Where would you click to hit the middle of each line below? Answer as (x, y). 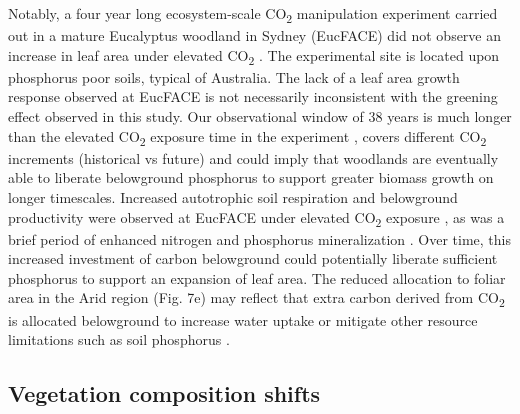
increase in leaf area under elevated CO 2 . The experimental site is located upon (254, 56)
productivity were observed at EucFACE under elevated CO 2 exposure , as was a (256, 218)
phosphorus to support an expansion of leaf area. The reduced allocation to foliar (257, 277)
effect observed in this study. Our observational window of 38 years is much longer (260, 116)
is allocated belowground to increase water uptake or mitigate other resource (243, 319)
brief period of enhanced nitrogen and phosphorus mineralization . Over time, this (259, 238)
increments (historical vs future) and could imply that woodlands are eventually (253, 157)
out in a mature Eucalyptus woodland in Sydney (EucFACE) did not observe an (255, 35)
